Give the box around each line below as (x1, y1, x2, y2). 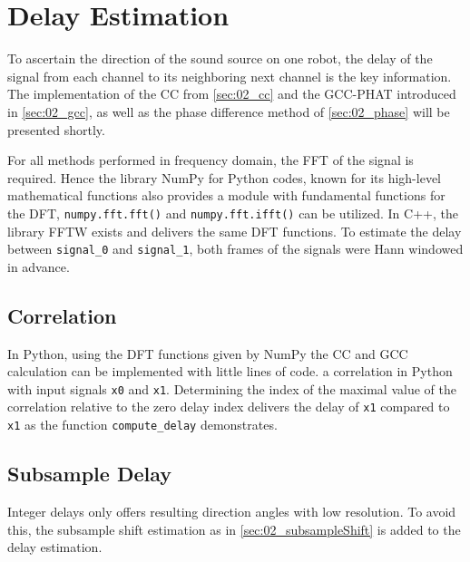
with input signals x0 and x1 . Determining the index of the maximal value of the (7, 379, 456, 398)
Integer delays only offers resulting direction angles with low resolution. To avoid (7, 501, 456, 520)
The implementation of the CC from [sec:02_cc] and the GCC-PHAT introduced (7, 84, 456, 103)
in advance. (7, 257, 70, 276)
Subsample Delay (7, 460, 171, 488)
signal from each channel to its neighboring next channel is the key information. (7, 66, 452, 85)
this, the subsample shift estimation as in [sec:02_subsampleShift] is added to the (7, 519, 461, 538)
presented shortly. (7, 120, 105, 139)
